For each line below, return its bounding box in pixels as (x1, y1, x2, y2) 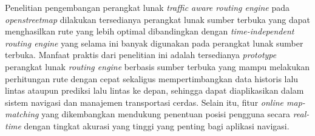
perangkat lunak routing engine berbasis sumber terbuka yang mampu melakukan (5, 60, 310, 73)
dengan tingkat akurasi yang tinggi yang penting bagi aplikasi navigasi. (24, 119, 290, 132)
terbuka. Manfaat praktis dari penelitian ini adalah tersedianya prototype (5, 48, 277, 61)
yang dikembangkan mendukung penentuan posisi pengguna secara (41, 108, 290, 120)
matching (5, 108, 39, 120)
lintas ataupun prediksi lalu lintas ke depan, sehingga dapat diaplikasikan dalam (5, 84, 304, 97)
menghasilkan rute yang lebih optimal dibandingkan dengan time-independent (5, 25, 294, 37)
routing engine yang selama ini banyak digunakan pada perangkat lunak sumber (5, 36, 303, 49)
